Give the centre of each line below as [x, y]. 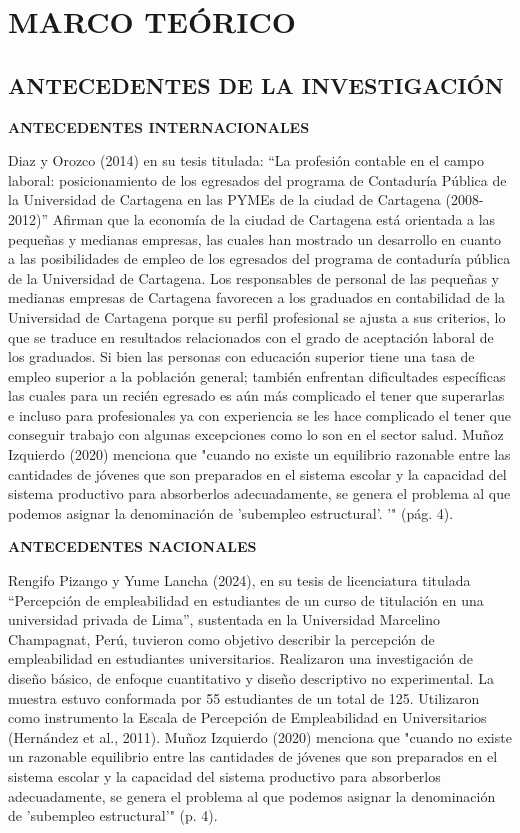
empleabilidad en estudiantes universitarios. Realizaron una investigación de [241, 658]
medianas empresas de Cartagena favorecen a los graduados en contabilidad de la [257, 297]
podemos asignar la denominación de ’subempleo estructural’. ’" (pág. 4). [231, 512]
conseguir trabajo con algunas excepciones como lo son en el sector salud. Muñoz [256, 434]
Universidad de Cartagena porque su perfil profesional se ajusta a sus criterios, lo [257, 316]
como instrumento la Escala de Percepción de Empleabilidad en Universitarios [247, 717]
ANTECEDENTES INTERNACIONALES [159, 126]
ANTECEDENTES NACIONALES [132, 546]
